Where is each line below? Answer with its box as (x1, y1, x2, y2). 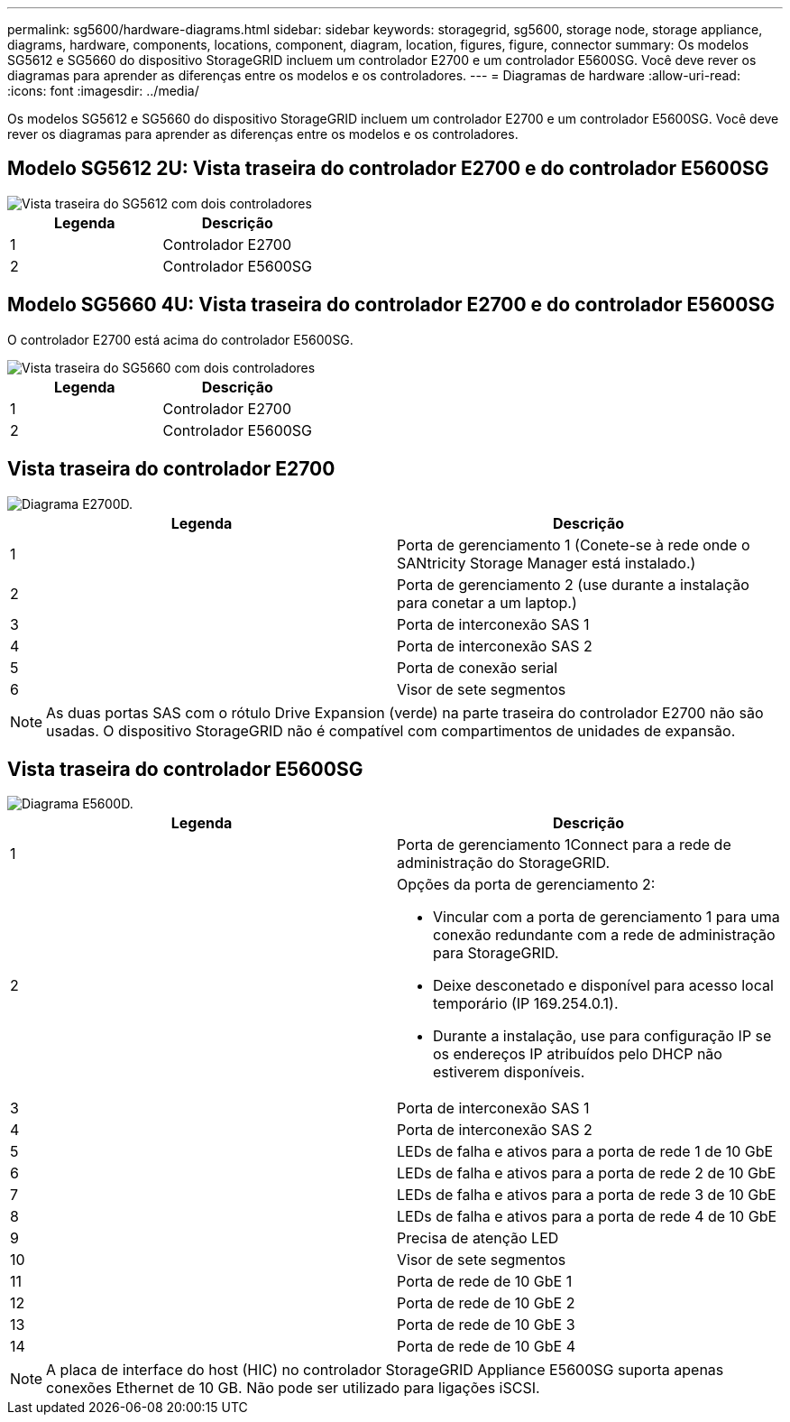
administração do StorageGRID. (397, 854, 611, 873)
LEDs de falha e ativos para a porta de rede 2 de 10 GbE (397, 1164, 776, 1183)
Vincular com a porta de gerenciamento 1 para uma (433, 908, 780, 927)
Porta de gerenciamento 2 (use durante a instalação (397, 575, 749, 594)
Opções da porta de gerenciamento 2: (397, 875, 656, 894)
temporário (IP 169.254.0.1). (433, 994, 619, 1013)
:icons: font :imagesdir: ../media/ (7, 83, 199, 98)
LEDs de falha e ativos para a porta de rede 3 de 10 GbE (397, 1186, 776, 1205)
